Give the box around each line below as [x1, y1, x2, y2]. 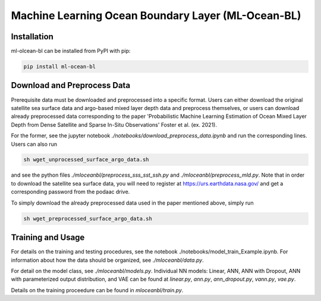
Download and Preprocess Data [11, 80, 131, 90]
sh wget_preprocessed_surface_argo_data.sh [23, 215, 153, 222]
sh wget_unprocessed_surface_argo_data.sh [23, 156, 149, 163]
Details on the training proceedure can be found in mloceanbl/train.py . [11, 286, 184, 294]
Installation [11, 32, 53, 42]
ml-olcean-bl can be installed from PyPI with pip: [11, 48, 131, 55]
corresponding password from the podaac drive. [11, 188, 130, 196]
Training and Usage [11, 233, 85, 243]
